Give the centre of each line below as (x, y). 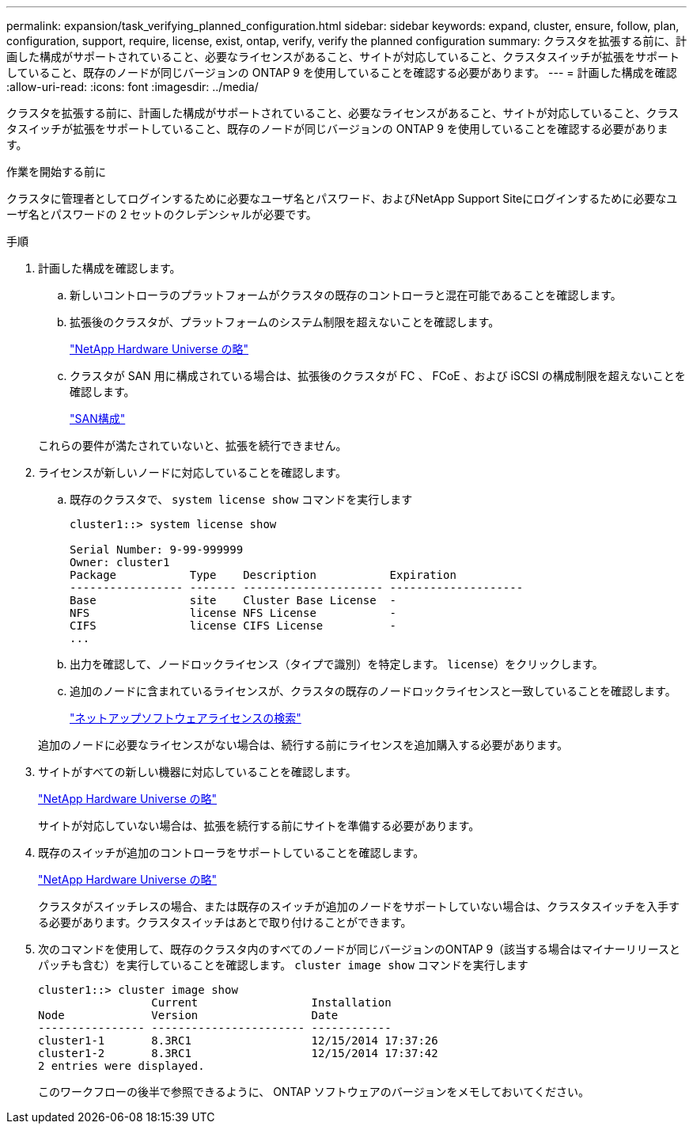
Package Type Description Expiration (263, 575)
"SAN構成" (98, 419)
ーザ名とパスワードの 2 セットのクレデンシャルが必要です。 (162, 214)
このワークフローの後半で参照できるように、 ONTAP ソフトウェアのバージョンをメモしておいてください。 (314, 1092)
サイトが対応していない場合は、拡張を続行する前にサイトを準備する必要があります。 (259, 826)
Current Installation (271, 1003)
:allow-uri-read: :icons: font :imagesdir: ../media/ (133, 87)
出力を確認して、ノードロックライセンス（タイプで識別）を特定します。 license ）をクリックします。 (337, 664)
